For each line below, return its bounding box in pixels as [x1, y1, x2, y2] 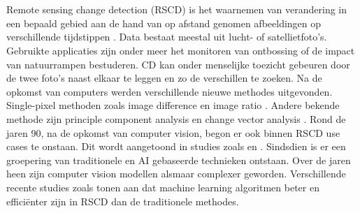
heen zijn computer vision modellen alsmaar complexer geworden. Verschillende [6, 166, 346, 181]
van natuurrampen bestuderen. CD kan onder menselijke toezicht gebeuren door [6, 57, 350, 71]
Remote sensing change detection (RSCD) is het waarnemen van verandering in [6, 2, 347, 17]
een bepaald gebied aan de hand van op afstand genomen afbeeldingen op [6, 15, 322, 30]
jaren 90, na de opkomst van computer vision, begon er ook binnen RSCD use [6, 125, 340, 140]
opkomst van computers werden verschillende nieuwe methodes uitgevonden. [6, 84, 333, 98]
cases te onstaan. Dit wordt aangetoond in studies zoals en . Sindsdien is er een [6, 139, 346, 154]
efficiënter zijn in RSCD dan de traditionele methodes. [6, 193, 239, 208]
